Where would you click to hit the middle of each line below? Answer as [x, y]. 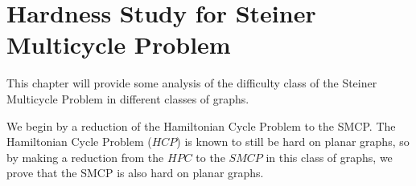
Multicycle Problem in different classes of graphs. [128, 98]
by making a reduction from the [85, 157]
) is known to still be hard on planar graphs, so [293, 142]
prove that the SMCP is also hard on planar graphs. [135, 173]
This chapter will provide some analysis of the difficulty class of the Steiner [192, 83]
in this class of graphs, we [329, 157]
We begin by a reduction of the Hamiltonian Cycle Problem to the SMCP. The [201, 125]
